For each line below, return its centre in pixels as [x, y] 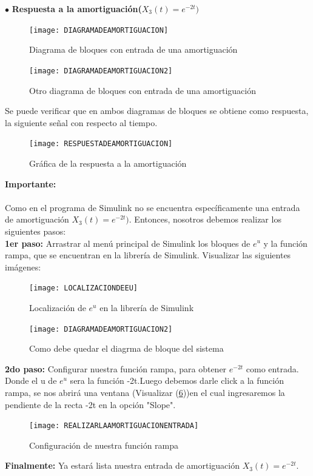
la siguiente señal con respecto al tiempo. [81, 122]
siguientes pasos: [35, 231]
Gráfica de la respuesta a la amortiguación [108, 163]
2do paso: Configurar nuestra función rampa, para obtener [116, 368]
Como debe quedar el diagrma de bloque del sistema [126, 348]
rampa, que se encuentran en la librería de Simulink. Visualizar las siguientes [148, 255]
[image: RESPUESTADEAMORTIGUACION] [101, 144]
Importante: [31, 183]
